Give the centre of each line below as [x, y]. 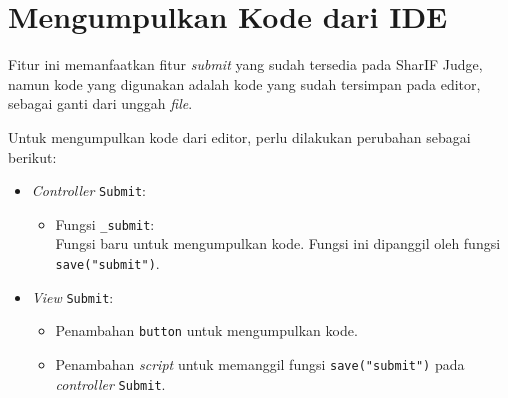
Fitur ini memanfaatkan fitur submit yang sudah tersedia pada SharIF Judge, [245, 64]
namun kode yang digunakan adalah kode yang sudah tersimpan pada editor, [244, 83]
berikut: [32, 156]
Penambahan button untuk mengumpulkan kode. [206, 330]
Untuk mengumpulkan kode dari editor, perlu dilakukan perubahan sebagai [239, 136]
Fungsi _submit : [105, 223]
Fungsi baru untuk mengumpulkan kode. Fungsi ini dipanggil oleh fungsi [278, 243]
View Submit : [72, 296]
